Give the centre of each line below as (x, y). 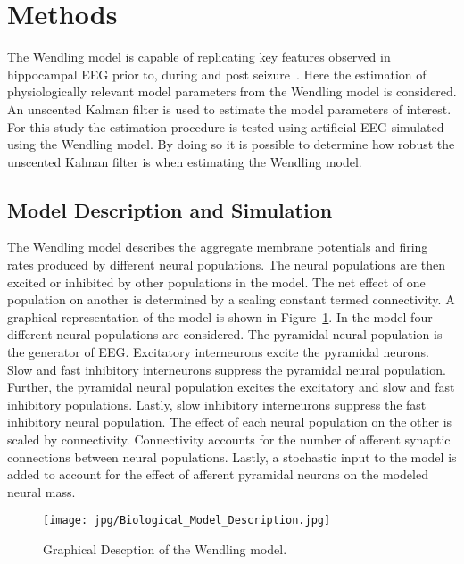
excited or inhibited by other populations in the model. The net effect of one (216, 282)
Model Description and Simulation (170, 209)
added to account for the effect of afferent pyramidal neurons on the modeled (218, 474)
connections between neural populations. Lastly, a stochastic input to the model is (232, 456)
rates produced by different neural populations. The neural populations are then (226, 265)
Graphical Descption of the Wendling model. (165, 549)
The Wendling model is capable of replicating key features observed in (199, 57)
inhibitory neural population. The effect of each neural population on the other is (230, 422)
